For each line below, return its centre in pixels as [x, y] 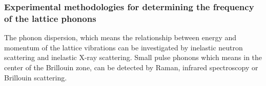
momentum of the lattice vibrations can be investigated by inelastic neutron [124, 47]
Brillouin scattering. [36, 77]
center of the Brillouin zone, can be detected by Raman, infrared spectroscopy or [131, 67]
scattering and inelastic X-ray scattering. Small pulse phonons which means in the [133, 57]
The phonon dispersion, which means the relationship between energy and [120, 37]
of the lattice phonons [50, 18]
